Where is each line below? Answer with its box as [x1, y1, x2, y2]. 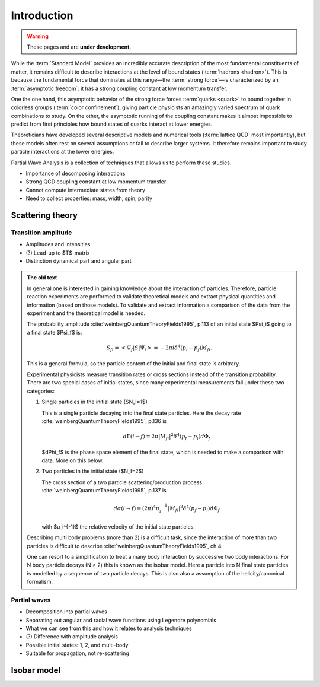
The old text [27, 273, 57, 281]
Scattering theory [11, 211, 78, 220]
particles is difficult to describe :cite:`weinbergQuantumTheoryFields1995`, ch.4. [27, 542, 223, 549]
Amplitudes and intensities [25, 241, 91, 248]
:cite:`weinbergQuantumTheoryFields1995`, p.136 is [41, 417, 167, 424]
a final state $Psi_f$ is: [27, 329, 82, 336]
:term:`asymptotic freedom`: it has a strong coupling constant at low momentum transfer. [11, 85, 228, 92]
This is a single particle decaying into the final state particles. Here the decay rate [41, 409, 241, 416]
